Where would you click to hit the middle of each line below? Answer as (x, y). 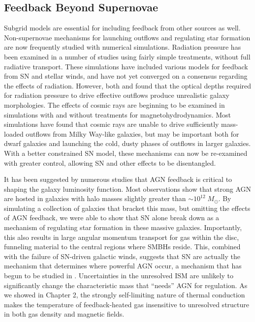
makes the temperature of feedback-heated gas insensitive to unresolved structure (127, 304)
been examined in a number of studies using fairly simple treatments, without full (127, 56)
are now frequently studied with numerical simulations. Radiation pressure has (123, 47)
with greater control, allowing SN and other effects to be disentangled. (110, 162)
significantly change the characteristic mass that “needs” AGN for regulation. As (126, 285)
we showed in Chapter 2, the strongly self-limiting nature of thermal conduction (125, 295)
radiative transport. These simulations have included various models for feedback (126, 66)
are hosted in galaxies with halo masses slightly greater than (95, 198)
